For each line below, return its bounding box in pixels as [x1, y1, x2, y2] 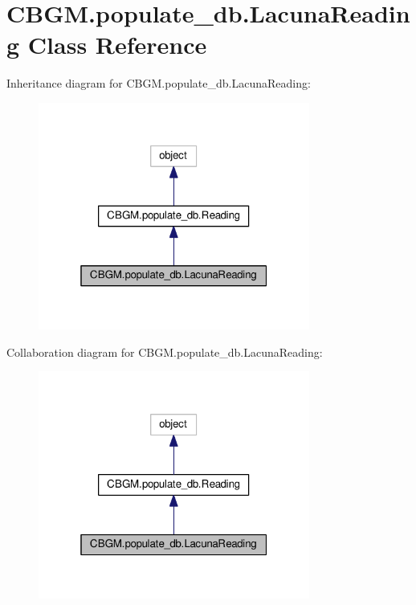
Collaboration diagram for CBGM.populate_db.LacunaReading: [6, 343, 323, 360]
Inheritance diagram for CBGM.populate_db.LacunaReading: [6, 75, 311, 92]
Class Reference [27, 28, 207, 61]
